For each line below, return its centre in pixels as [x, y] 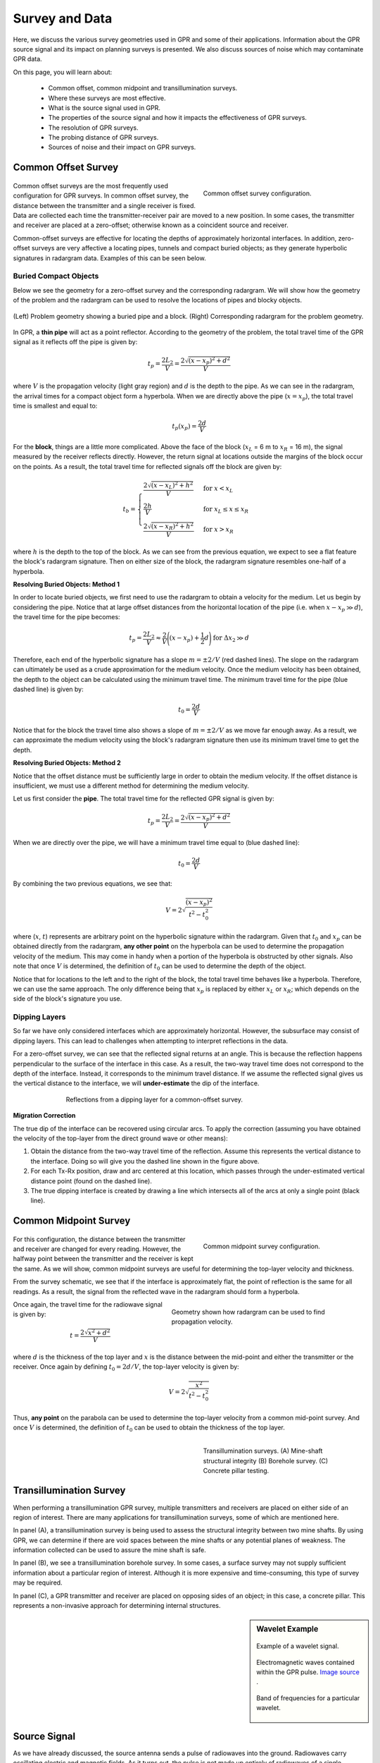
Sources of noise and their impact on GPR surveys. [122, 147]
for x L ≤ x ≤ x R [226, 510]
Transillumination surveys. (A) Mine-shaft [263, 1451]
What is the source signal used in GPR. [104, 108]
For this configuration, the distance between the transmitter [99, 1239]
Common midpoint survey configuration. [261, 1246]
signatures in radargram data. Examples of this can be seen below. [110, 258]
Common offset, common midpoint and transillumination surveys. [143, 88]
